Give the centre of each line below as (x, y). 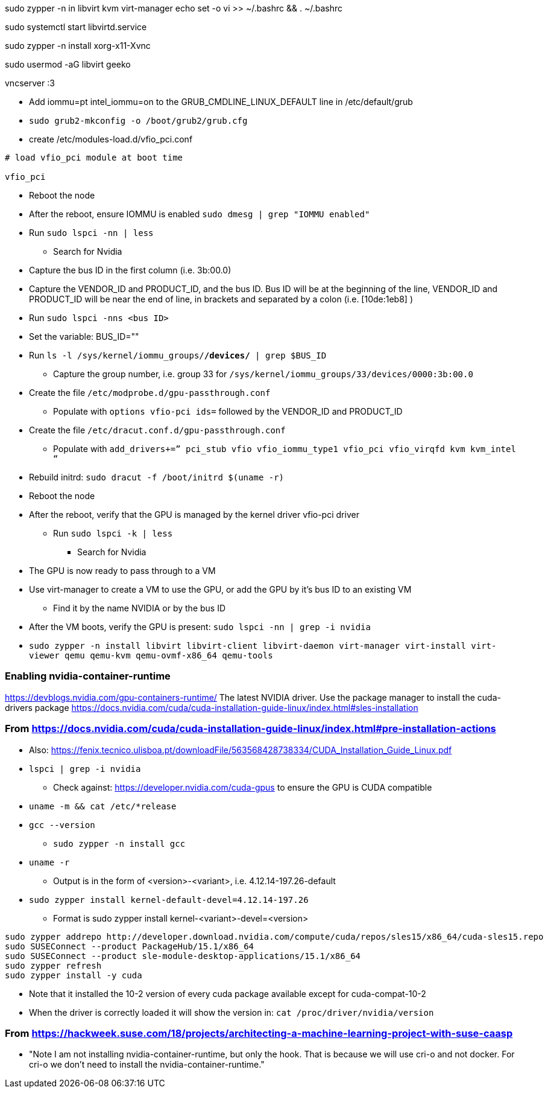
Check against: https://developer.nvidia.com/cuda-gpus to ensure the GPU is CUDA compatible (243, 787)
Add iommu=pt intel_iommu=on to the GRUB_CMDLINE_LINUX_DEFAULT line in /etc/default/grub (221, 102)
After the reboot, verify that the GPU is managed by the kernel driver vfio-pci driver (194, 515)
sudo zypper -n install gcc (119, 843)
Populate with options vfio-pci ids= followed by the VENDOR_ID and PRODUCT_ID (228, 411)
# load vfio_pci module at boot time (94, 158)
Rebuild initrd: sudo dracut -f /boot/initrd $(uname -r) (157, 477)
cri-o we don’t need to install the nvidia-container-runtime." (147, 1065)
